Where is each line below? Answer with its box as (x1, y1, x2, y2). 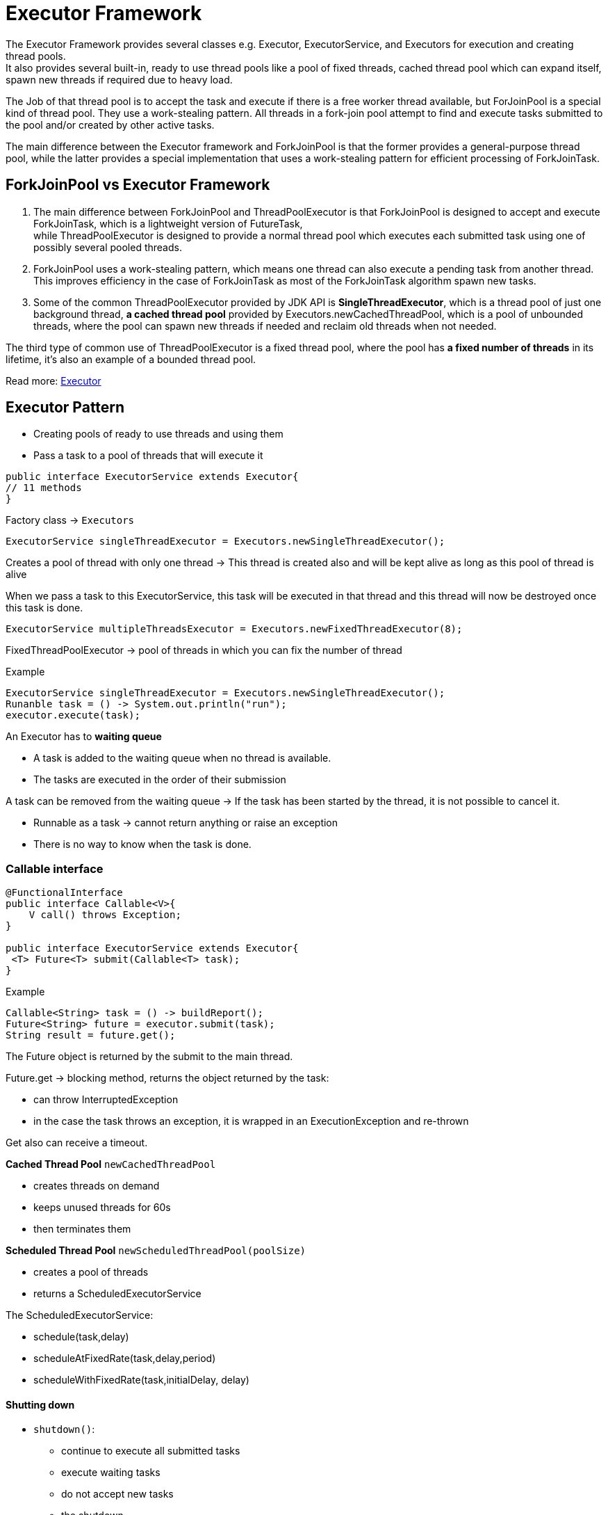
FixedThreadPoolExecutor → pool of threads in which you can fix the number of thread (6, 644, 402, 657)
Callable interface (6, 861, 104, 876)
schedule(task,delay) (33, 1331, 129, 1343)
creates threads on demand (33, 1180, 160, 1192)
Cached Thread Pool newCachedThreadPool (6, 1158, 216, 1171)
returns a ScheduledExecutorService (33, 1288, 202, 1300)
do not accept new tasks (61, 1488, 174, 1500)
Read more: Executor (6, 374, 101, 387)
